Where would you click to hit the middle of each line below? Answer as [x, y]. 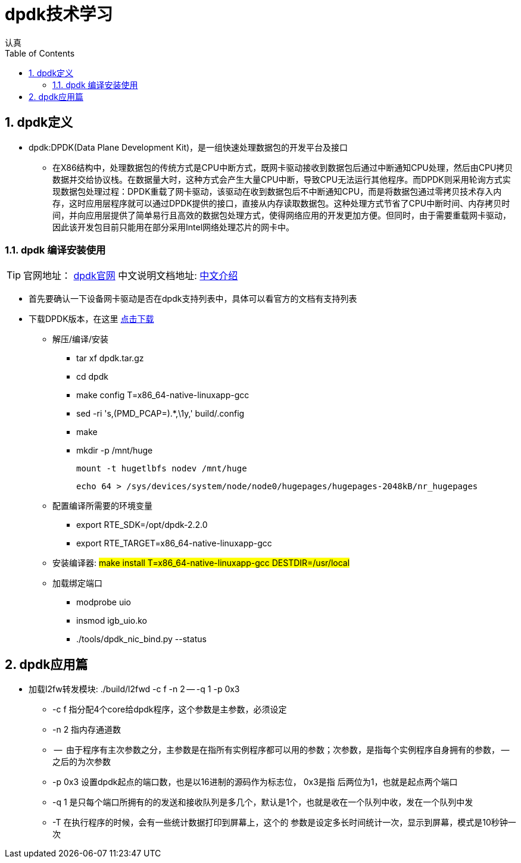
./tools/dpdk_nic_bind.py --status [141, 639]
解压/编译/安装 [81, 339]
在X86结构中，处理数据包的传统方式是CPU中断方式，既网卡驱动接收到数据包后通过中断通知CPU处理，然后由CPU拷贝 [283, 167]
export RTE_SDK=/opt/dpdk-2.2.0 [142, 525]
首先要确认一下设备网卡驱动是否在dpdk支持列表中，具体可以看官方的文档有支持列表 [193, 299]
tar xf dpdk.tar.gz [110, 358]
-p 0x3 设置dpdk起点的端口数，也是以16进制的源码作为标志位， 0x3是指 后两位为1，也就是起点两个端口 [255, 782]
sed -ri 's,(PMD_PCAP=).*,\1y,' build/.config [160, 414]
